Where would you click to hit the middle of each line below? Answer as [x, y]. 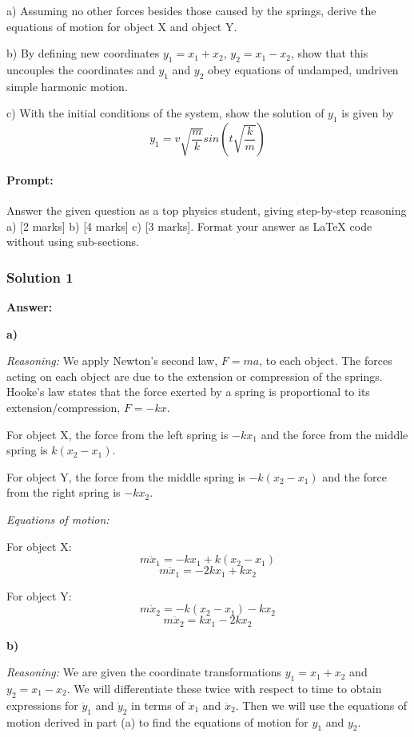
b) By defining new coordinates [83, 53]
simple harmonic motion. [67, 86]
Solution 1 [40, 277]
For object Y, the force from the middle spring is [126, 476]
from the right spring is [64, 492]
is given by [368, 113]
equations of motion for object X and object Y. [122, 26]
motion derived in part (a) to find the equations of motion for [157, 721]
